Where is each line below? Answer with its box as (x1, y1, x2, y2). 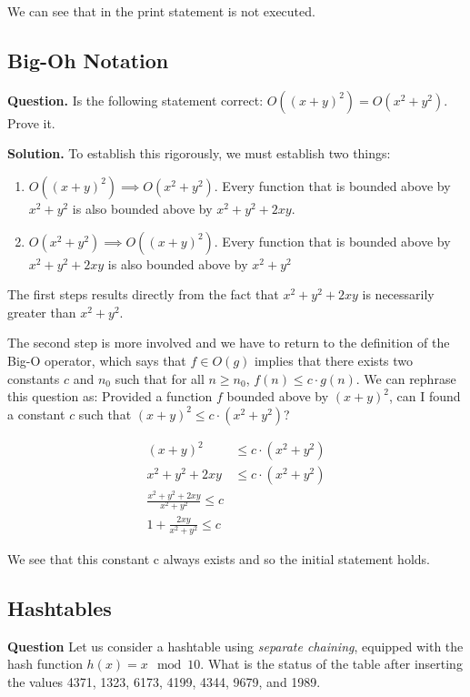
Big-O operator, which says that (7, 350, 186, 369)
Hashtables (7, 593, 112, 621)
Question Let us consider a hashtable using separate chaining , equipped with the (7, 636, 464, 655)
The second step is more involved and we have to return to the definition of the (7, 333, 450, 352)
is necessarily (362, 285, 435, 304)
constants (7, 369, 60, 388)
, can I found (388, 387, 461, 406)
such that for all (115, 369, 205, 388)
